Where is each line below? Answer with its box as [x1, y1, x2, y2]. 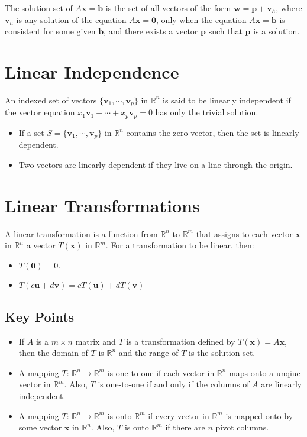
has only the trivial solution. [155, 106, 258, 118]
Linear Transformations [5, 193, 200, 217]
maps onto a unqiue [229, 366, 300, 378]
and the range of [118, 347, 179, 359]
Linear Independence [5, 59, 179, 83]
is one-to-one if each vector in [107, 366, 215, 378]
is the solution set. [189, 347, 256, 359]
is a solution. [253, 25, 300, 37]
